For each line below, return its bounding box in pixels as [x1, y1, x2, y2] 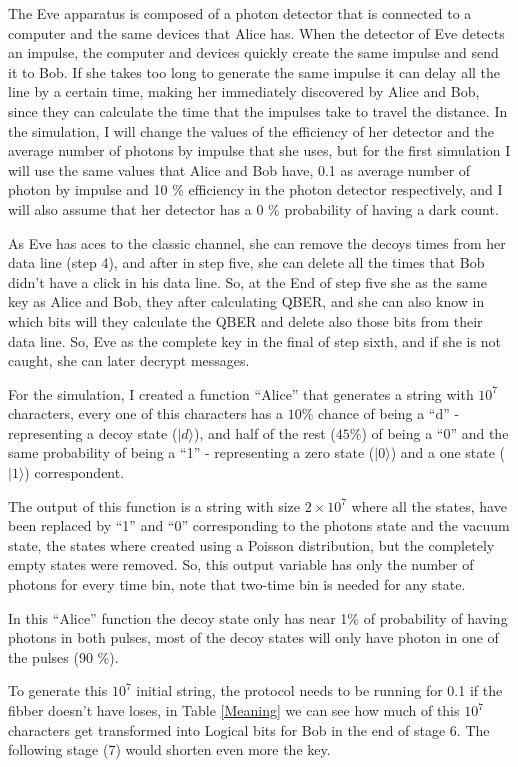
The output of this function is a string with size [8, 495, 301, 516]
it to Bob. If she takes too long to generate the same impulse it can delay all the [8, 61, 501, 82]
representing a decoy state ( [8, 422, 178, 443]
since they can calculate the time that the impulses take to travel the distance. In [8, 100, 508, 121]
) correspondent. [24, 462, 125, 483]
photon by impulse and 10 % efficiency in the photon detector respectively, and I [8, 179, 503, 200]
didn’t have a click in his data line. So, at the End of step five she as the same [8, 271, 487, 292]
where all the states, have [351, 495, 507, 516]
